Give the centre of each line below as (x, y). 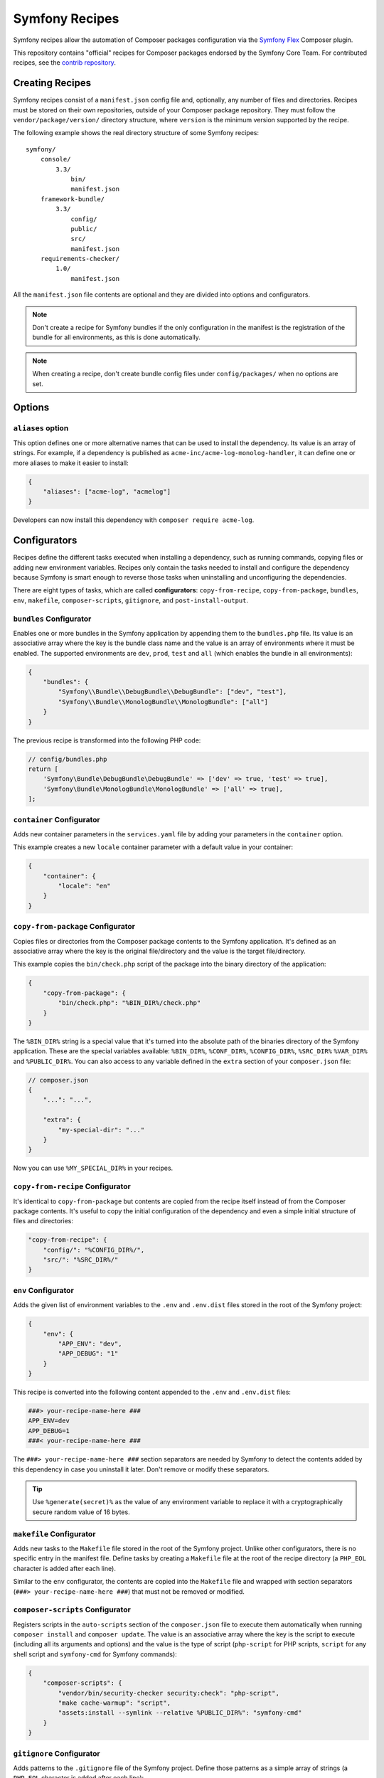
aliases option (41, 428)
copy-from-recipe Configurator (72, 1186)
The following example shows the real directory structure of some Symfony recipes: (136, 133)
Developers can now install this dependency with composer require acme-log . (134, 520)
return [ (43, 769)
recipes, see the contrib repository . (65, 63)
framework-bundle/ (73, 199)
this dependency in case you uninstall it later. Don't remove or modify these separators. (141, 1469)
